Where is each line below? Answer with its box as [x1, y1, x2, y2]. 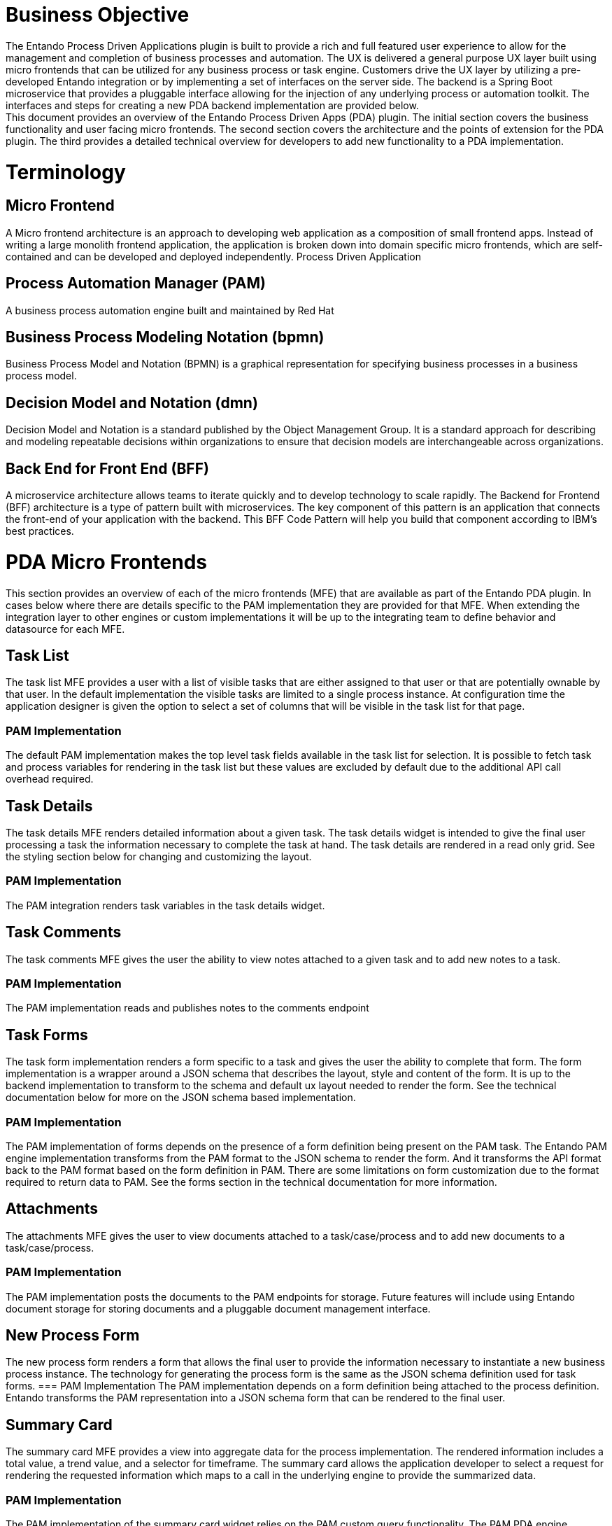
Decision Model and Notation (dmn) [6, 393, 258, 412]
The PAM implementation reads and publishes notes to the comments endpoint [6, 1002, 369, 1014]
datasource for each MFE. [6, 622, 125, 635]
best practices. [6, 525, 74, 538]
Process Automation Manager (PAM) [6, 274, 266, 293]
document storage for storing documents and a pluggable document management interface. [6, 1302, 431, 1315]
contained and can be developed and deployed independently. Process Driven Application [6, 250, 422, 262]
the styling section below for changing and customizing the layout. [6, 850, 312, 862]
